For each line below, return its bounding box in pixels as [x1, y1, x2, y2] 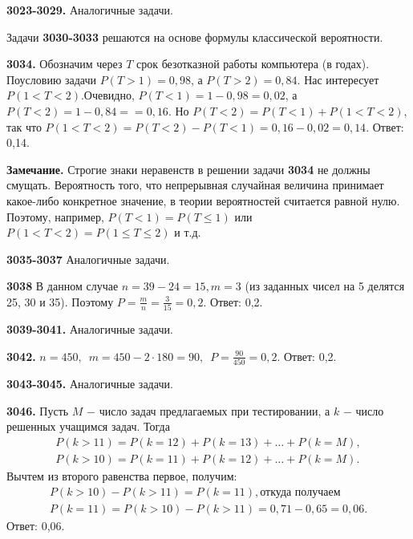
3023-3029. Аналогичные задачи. [6, 2, 173, 18]
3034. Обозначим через [6, 55, 123, 72]
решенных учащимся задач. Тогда [6, 418, 170, 435]
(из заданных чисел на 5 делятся [245, 278, 405, 294]
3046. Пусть [6, 402, 69, 419]
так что [6, 118, 42, 135]
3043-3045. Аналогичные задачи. [6, 375, 173, 392]
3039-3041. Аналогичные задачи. [6, 321, 173, 338]
